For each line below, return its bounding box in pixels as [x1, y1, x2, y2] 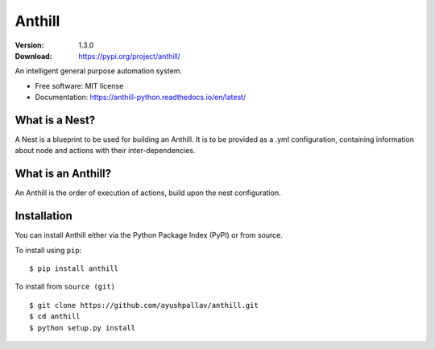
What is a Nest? [14, 113, 96, 127]
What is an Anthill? [14, 167, 112, 181]
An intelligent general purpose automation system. [14, 66, 183, 76]
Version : [14, 40, 44, 50]
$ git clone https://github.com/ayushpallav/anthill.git [29, 301, 259, 310]
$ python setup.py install [29, 323, 136, 332]
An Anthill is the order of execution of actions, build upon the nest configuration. [14, 188, 281, 197]
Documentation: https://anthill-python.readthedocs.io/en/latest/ [35, 93, 246, 102]
